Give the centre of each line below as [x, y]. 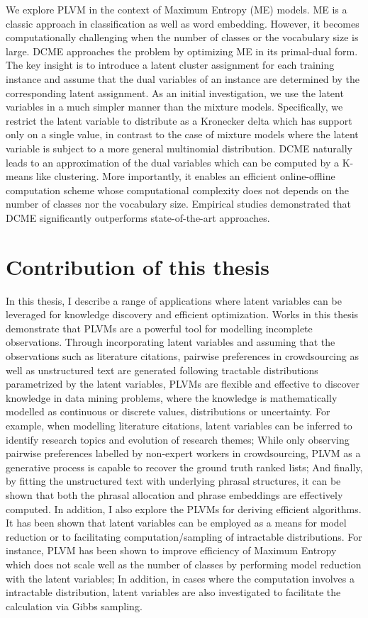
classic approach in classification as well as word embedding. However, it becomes [183, 23]
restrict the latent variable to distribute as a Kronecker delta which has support [179, 120]
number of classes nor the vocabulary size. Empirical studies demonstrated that [179, 204]
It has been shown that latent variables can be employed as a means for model [176, 523]
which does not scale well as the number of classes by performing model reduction [184, 564]
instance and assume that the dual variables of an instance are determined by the [183, 78]
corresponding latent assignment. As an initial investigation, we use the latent [175, 92]
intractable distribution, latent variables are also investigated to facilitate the [173, 592]
